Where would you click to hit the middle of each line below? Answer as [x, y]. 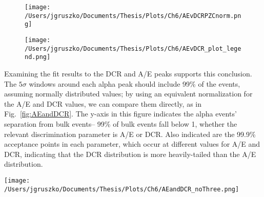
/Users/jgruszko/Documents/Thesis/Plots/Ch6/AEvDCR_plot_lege [133, 48]
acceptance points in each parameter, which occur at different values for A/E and [132, 144]
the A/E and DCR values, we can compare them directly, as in [103, 103]
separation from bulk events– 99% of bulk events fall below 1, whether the [121, 123]
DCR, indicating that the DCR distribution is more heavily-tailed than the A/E [130, 154]
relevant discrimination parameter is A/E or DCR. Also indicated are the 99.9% [130, 134]
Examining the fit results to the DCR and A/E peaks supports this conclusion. [128, 73]
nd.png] [38, 57]
